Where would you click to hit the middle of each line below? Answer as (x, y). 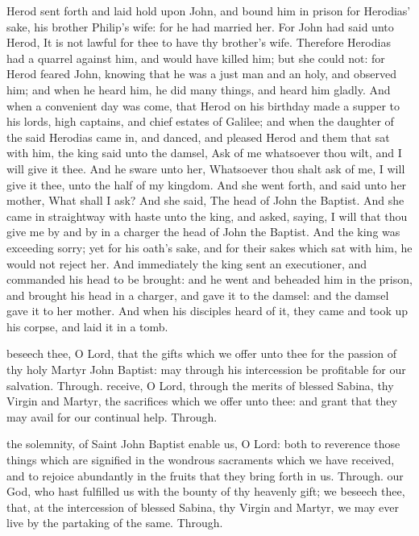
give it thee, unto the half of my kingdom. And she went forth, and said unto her (207, 184)
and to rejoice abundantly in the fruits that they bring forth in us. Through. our (205, 475)
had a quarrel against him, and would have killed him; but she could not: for (196, 58)
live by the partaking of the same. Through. (115, 523)
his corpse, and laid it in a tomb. (87, 326)
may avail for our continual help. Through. (112, 416)
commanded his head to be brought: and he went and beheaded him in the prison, (209, 279)
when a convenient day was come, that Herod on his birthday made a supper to (203, 105)
